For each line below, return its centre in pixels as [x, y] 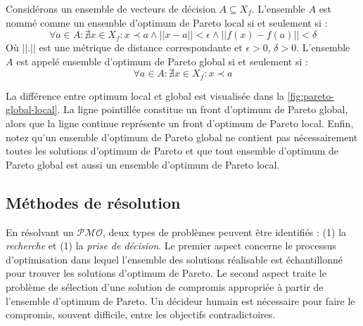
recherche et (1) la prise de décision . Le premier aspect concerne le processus [171, 246]
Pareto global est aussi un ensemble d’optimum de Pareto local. [143, 164]
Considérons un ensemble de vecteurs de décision [111, 8]
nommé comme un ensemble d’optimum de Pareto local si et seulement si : [167, 22]
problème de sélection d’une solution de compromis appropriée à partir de [165, 286]
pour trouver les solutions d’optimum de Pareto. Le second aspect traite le [166, 273]
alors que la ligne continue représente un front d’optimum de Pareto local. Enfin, [180, 123]
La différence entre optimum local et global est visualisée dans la [145, 95]
